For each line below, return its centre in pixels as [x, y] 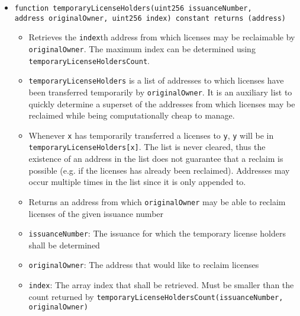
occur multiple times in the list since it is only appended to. [137, 182]
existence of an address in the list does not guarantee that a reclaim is [156, 159]
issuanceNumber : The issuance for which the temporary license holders [157, 233]
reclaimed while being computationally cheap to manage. [132, 115]
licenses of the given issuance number [96, 213]
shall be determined [64, 245]
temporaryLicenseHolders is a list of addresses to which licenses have [156, 80]
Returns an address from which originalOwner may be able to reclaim [157, 201]
